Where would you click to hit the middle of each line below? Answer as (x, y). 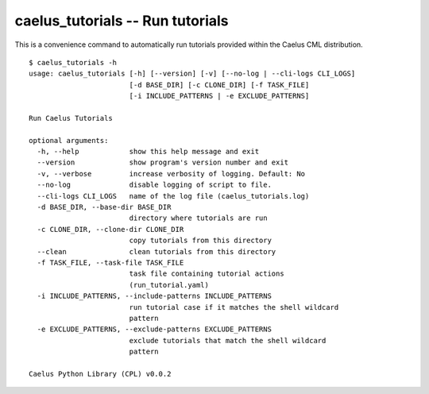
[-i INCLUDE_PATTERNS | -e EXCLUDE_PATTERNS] (219, 96)
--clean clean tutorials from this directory (157, 251)
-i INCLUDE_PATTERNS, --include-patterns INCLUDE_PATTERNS (154, 296)
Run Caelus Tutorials (71, 118)
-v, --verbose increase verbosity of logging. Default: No (171, 174)
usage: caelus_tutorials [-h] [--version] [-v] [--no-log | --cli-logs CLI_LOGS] (192, 74)
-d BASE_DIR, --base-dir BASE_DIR (104, 207)
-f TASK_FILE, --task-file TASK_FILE (110, 263)
